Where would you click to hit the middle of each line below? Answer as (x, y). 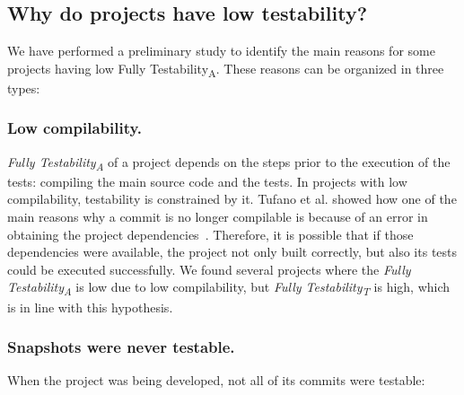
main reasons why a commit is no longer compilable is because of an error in (218, 217)
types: (24, 88)
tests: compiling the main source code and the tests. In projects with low (207, 181)
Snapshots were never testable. (121, 347)
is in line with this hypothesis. (90, 307)
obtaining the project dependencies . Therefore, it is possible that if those (210, 234)
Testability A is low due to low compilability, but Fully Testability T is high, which (229, 288)
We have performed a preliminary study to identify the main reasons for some (221, 51)
